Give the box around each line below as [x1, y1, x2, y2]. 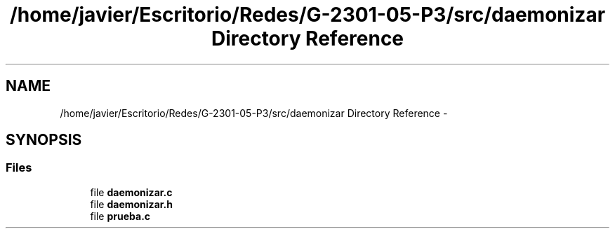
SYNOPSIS [6, 131, 82, 149]
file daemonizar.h [90, 198, 173, 210]
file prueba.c [90, 209, 151, 222]
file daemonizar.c [90, 186, 173, 198]
